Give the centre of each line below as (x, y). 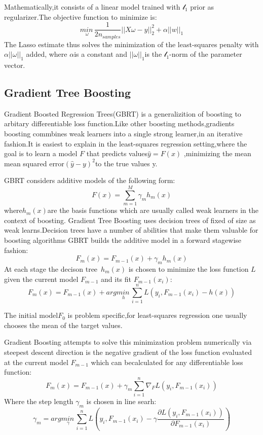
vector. (15, 65)
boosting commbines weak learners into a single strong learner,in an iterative (123, 134)
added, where (47, 54)
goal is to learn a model (41, 153)
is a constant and (101, 54)
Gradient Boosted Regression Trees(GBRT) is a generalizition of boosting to (123, 113)
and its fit (116, 279)
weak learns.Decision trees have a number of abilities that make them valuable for (131, 230)
